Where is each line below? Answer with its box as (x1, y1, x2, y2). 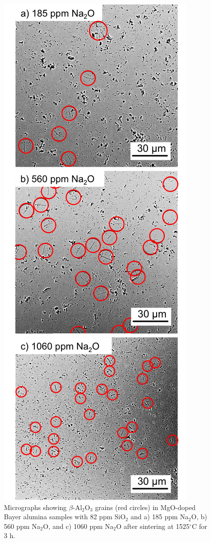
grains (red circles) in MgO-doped (95, 502, 196, 512)
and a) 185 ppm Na (130, 511, 189, 522)
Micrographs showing (4, 502, 67, 512)
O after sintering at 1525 (116, 521, 190, 531)
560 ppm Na (4, 521, 41, 531)
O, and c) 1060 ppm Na (43, 521, 114, 531)
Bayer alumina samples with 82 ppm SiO (4, 511, 126, 522)
